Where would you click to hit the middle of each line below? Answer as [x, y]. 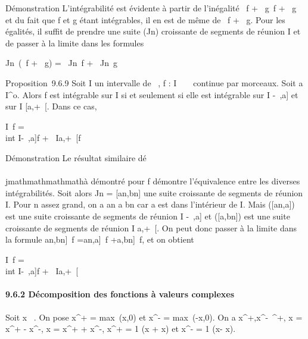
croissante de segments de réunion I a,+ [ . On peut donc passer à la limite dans [151, 227]
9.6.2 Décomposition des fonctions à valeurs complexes [120, 294]
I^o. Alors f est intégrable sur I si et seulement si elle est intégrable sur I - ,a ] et [152, 94]
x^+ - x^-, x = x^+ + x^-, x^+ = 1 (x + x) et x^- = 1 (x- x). [121, 329]
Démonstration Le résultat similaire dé [76, 157]
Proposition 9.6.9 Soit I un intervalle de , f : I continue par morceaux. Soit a [154, 82]
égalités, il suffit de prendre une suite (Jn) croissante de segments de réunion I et [153, 31]
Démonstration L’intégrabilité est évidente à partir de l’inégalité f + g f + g [151, 8]
